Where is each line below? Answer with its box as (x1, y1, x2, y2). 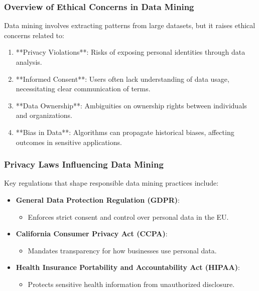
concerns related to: (4, 30, 64, 40)
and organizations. (16, 110, 72, 120)
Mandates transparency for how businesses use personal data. (28, 245, 217, 255)
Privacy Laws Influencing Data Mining (4, 158, 164, 171)
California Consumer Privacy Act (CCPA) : (16, 228, 168, 239)
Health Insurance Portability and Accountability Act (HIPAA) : (16, 262, 240, 272)
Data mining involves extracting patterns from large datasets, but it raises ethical (4, 20, 255, 31)
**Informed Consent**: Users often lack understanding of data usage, (16, 73, 229, 84)
